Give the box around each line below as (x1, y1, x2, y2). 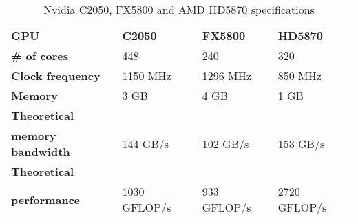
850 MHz (277, 68, 322, 83)
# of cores (11, 48, 69, 63)
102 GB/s (202, 135, 249, 152)
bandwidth (11, 143, 70, 159)
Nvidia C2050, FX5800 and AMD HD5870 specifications (43, 1, 315, 17)
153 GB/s (277, 135, 325, 152)
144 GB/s (122, 135, 169, 152)
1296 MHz (202, 68, 251, 83)
